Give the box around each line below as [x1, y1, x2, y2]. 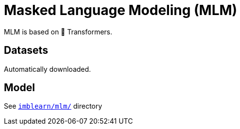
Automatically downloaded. [4, 64, 91, 73]
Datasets [4, 44, 48, 57]
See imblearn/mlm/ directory [4, 102, 103, 111]
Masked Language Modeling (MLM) [4, 2, 238, 18]
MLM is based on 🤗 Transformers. [4, 27, 113, 36]
